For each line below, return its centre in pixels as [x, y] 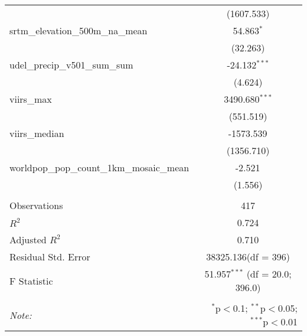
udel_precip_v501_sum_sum [71, 65]
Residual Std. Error [50, 257]
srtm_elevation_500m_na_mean [79, 30]
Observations [36, 205]
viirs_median [37, 133]
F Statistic [31, 280]
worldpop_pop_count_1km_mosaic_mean [99, 167]
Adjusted [28, 239]
